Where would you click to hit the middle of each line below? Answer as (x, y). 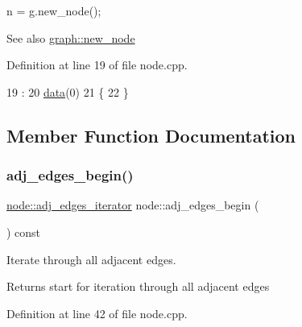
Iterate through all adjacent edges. (91, 259)
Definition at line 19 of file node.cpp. (97, 65)
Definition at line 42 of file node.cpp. (97, 313)
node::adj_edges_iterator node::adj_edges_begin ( (133, 205)
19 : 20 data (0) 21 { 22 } (68, 91)
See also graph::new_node (71, 37)
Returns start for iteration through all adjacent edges (138, 286)
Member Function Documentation (151, 135)
